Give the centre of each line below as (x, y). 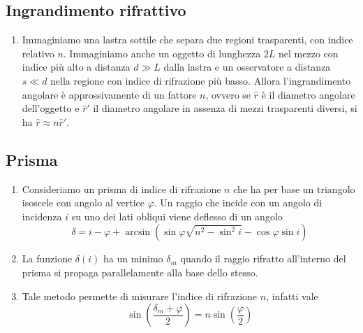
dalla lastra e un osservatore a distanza (247, 67)
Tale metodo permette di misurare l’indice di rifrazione (140, 296)
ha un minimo (133, 258)
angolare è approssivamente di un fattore (109, 94)
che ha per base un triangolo (294, 189)
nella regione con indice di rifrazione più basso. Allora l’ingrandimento (201, 80)
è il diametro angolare (308, 94)
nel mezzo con (309, 53)
